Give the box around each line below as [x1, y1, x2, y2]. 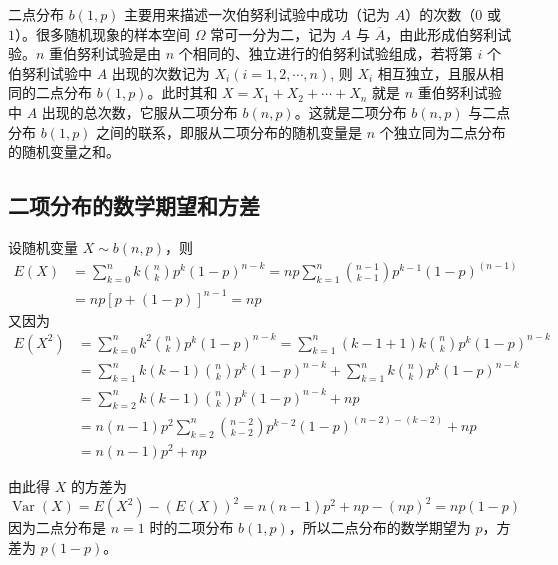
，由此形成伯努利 [385, 23, 498, 44]
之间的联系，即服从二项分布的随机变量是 [96, 121, 363, 142]
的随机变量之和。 [8, 141, 120, 162]
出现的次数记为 [111, 62, 210, 83]
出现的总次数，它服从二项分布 [41, 101, 238, 122]
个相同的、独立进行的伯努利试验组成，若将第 [178, 43, 473, 64]
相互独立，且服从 [377, 62, 490, 83]
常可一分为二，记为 [210, 23, 337, 44]
